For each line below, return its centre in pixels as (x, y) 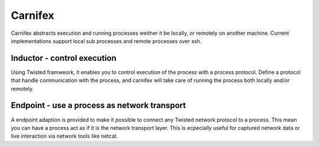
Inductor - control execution (64, 58)
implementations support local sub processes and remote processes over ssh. (106, 41)
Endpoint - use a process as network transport (98, 105)
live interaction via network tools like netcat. (64, 136)
